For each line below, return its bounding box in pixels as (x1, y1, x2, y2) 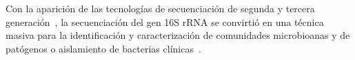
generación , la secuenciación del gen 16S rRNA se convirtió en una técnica (6, 14, 324, 29)
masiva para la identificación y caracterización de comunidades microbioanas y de (6, 28, 350, 42)
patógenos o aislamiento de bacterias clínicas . (6, 41, 201, 55)
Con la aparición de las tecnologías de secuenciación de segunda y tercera (6, 1, 315, 15)
